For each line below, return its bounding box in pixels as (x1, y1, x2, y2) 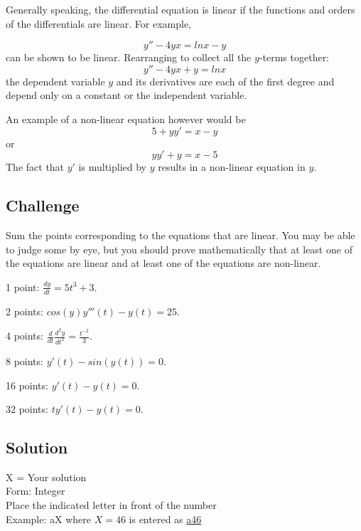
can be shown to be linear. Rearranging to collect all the (6, 50, 252, 65)
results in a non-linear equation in (158, 159, 306, 174)
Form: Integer (6, 483, 65, 498)
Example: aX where (6, 511, 92, 526)
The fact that (6, 159, 65, 174)
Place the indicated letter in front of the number (6, 498, 217, 512)
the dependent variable (6, 73, 105, 88)
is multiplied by (78, 159, 146, 174)
